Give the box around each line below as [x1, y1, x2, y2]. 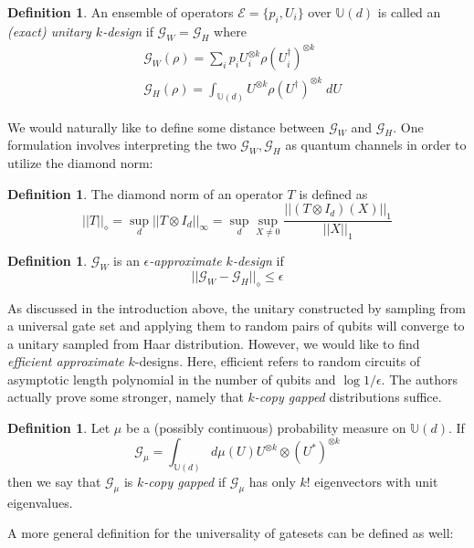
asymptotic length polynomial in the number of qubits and [7, 369, 336, 388]
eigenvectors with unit [314, 472, 438, 491]
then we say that [7, 472, 101, 491]
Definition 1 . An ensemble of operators [7, 3, 234, 21]
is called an [377, 3, 441, 21]
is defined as [299, 184, 368, 203]
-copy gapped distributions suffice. [254, 387, 442, 406]
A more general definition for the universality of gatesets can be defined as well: [7, 523, 454, 543]
